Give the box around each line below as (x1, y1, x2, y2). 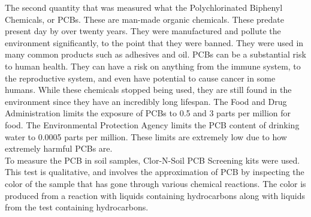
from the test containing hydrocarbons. (5, 201, 149, 213)
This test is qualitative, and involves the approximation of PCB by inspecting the (5, 165, 304, 178)
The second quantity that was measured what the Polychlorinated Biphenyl (5, 1, 283, 13)
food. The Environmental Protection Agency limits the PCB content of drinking (5, 118, 300, 131)
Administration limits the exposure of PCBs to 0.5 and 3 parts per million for (5, 107, 291, 119)
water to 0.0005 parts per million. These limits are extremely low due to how (5, 130, 287, 143)
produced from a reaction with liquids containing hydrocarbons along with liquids (5, 189, 306, 201)
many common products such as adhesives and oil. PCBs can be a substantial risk (5, 48, 306, 61)
